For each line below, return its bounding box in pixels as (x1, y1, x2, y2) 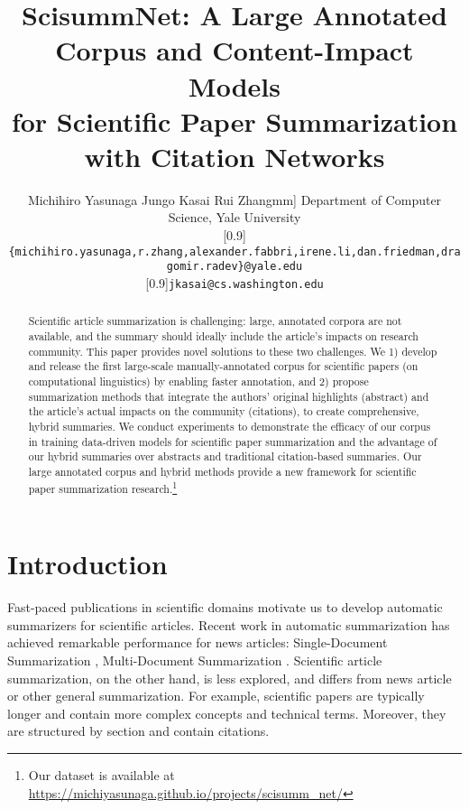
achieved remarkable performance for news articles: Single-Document (7, 633, 388, 652)
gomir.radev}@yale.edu (166, 260, 303, 274)
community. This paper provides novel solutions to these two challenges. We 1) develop (28, 343, 437, 358)
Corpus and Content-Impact (55, 32, 414, 69)
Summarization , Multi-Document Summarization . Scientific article (7, 650, 382, 669)
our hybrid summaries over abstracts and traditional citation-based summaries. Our (28, 449, 422, 464)
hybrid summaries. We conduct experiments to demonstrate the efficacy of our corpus (28, 419, 431, 434)
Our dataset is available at (28, 765, 175, 784)
